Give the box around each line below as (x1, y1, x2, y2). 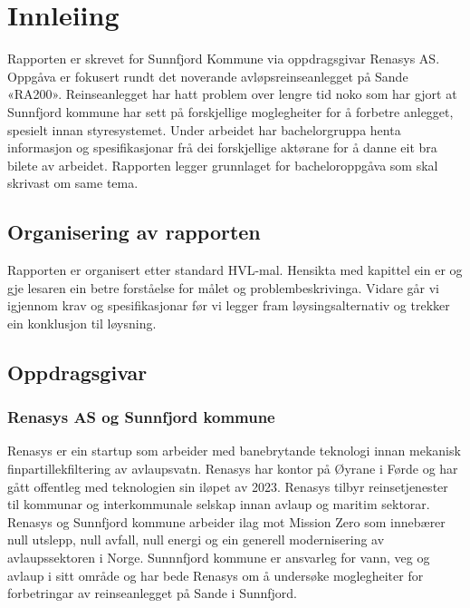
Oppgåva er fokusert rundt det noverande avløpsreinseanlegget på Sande (7, 66, 408, 85)
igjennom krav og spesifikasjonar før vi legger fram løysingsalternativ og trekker (7, 296, 450, 315)
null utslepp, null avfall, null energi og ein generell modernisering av (7, 530, 385, 549)
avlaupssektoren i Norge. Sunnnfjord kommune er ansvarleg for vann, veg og (7, 548, 430, 567)
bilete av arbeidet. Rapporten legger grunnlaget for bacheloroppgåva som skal (7, 155, 438, 174)
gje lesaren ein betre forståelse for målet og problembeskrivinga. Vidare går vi (7, 278, 440, 297)
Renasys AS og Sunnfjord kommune (7, 406, 275, 428)
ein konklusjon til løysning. (7, 313, 157, 332)
